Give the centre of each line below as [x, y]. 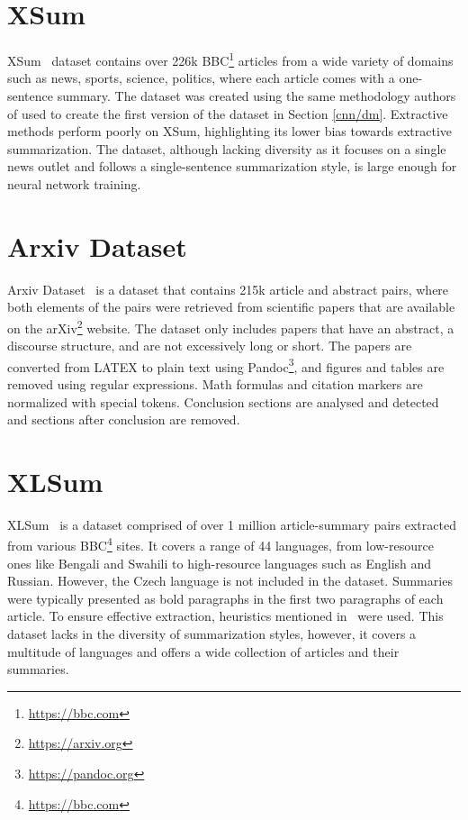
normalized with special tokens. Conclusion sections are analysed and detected [223, 401]
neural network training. [74, 183]
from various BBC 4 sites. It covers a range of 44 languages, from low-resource [220, 544]
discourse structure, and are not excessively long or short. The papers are [210, 346]
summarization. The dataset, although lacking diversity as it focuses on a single [227, 148]
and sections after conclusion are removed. [124, 419]
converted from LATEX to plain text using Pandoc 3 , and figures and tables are [226, 365]
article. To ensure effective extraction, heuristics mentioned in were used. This [225, 616]
